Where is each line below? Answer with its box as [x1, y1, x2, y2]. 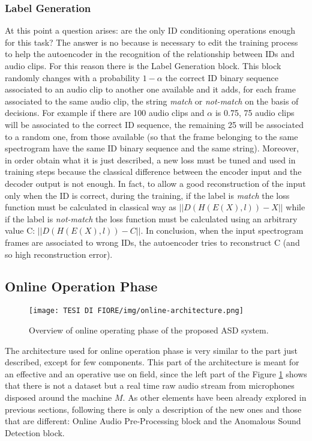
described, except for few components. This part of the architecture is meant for [5, 356, 299, 368]
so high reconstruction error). [5, 248, 113, 260]
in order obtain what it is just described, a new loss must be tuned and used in [5, 153, 296, 166]
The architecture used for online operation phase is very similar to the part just [5, 344, 298, 356]
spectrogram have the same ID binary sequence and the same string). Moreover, [5, 142, 299, 154]
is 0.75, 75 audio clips [215, 106, 295, 119]
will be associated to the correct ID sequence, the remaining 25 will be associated [5, 118, 304, 130]
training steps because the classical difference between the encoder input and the [5, 165, 302, 178]
